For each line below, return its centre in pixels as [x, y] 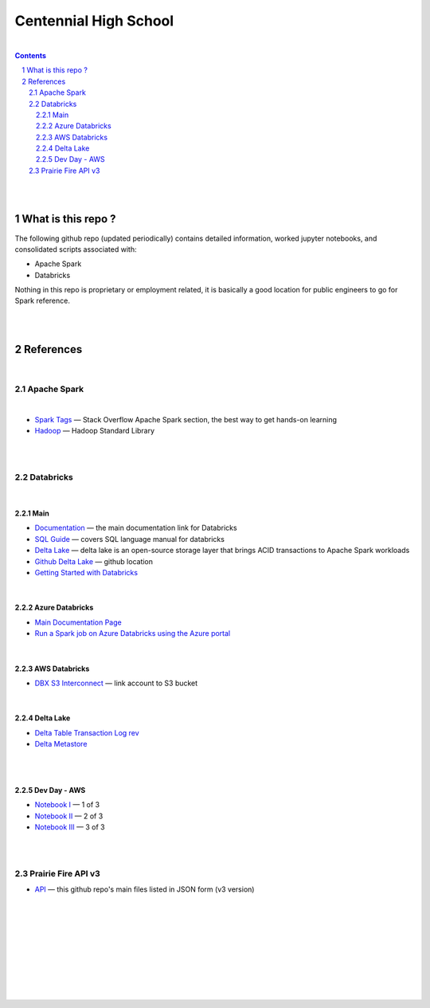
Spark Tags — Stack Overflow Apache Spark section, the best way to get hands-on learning [186, 419]
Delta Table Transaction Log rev [87, 732]
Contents [31, 55]
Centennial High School [94, 21]
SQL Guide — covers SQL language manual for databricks [129, 539]
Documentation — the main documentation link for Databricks [136, 528]
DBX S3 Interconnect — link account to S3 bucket [116, 683]
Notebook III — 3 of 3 [70, 827]
